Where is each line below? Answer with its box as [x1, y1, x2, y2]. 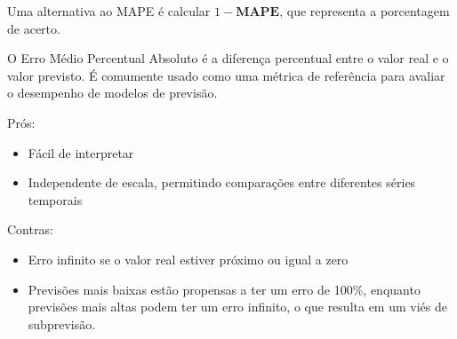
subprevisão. [28, 314, 96, 333]
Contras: [7, 220, 53, 239]
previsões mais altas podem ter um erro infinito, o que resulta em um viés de [28, 297, 447, 316]
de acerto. [7, 19, 60, 37]
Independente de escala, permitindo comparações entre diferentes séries [28, 173, 416, 192]
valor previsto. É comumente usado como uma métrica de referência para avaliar [7, 66, 445, 84]
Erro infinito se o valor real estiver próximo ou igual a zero [28, 249, 349, 268]
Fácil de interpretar [28, 143, 134, 162]
